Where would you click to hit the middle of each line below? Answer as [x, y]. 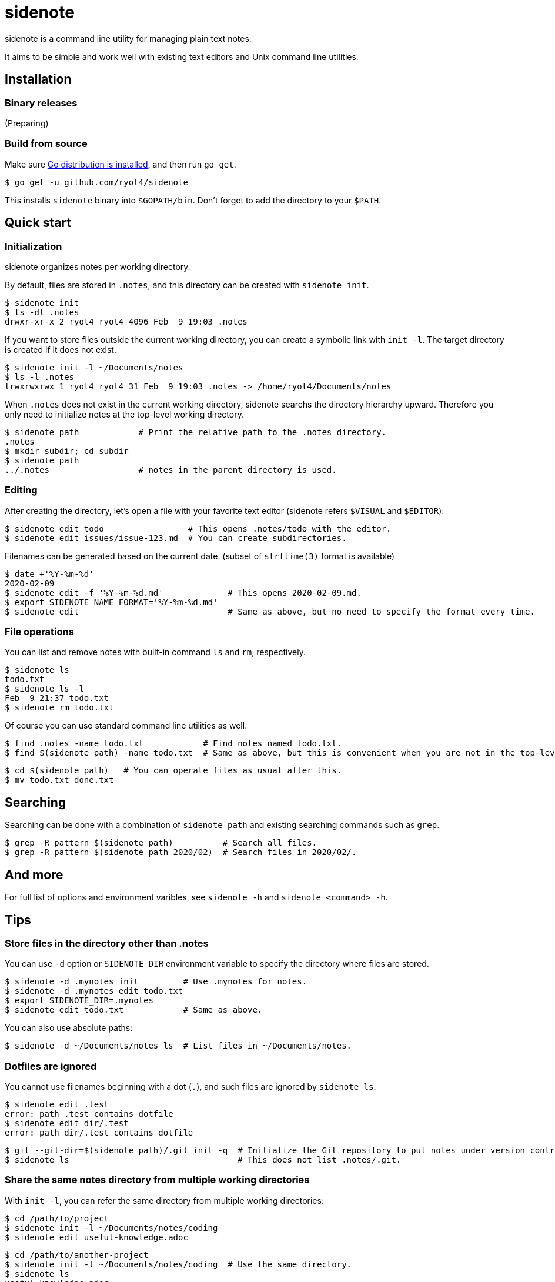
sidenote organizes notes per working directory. [98, 266]
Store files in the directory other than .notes [107, 943]
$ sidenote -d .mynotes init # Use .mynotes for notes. [156, 982]
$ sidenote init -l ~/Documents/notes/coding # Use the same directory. [178, 1264]
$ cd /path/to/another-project [77, 1255]
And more [34, 874]
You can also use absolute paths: [69, 1028]
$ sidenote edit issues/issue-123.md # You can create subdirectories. [176, 538]
